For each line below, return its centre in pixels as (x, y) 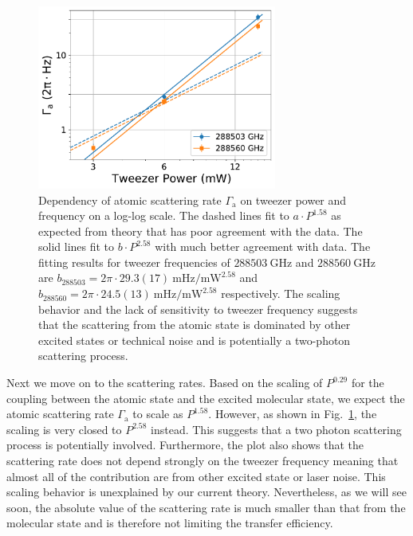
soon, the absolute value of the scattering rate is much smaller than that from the (206, 507)
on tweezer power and (293, 200)
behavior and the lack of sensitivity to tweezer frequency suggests (198, 309)
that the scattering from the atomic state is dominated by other (195, 325)
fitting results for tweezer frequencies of (134, 262)
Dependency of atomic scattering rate (130, 200)
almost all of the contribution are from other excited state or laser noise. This (196, 476)
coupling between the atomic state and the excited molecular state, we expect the (206, 398)
